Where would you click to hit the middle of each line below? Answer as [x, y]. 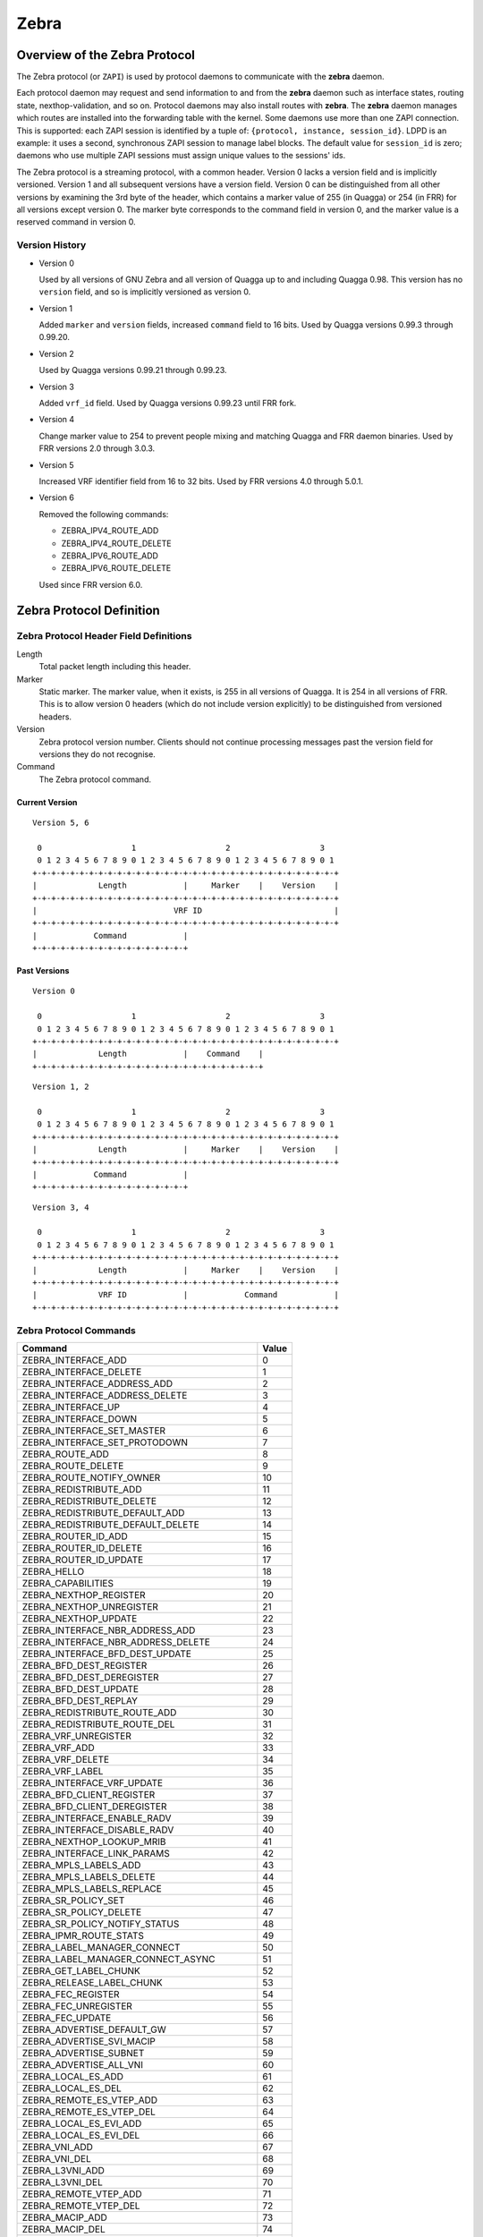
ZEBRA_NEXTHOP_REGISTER [84, 1595]
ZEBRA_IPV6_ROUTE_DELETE [116, 568]
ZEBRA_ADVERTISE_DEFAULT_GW [94, 2029]
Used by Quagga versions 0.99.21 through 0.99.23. [133, 370]
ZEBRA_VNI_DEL [56, 2158]
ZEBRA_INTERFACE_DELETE [82, 1372]
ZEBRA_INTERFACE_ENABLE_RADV [97, 1818]
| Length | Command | [148, 1054]
